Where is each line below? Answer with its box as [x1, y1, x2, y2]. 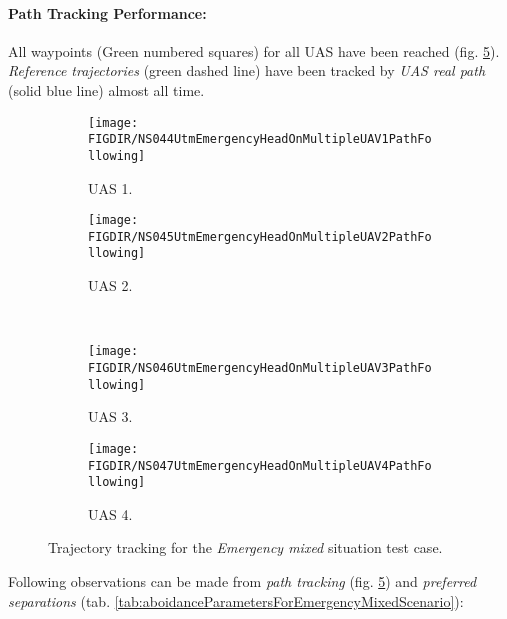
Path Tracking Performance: [8, 2, 207, 23]
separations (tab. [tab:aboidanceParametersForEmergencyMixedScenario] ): [8, 590, 464, 611]
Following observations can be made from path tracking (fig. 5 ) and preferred [8, 571, 477, 592]
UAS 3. [88, 406, 133, 427]
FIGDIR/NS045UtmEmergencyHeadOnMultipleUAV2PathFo [88, 229, 432, 244]
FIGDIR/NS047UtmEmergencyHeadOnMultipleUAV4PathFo [88, 458, 432, 473]
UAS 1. [88, 177, 133, 198]
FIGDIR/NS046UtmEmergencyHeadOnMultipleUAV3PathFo [88, 360, 432, 375]
